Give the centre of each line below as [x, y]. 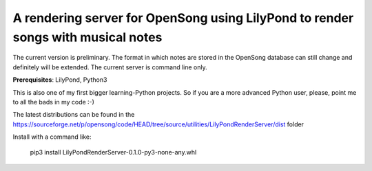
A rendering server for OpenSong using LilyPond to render [183, 18]
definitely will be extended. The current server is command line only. [110, 67]
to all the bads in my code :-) [53, 102]
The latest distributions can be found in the [74, 115]
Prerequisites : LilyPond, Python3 [60, 80]
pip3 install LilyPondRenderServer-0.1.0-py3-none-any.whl [113, 152]
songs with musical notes [87, 37]
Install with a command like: [52, 137]
